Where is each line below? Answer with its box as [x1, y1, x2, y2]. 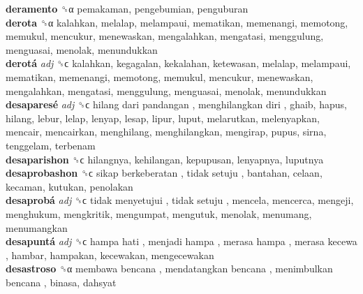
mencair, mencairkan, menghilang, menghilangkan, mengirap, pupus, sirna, [6, 124, 327, 139]
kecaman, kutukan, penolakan [6, 179, 133, 193]
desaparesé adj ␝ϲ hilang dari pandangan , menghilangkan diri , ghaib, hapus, [6, 97, 347, 112]
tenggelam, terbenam [6, 138, 96, 152]
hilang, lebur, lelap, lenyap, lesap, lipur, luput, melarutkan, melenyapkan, [6, 110, 320, 125]
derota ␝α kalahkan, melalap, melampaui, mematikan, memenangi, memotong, [6, 15, 348, 29]
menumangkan [6, 220, 68, 235]
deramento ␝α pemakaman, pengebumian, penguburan [6, 1, 249, 15]
